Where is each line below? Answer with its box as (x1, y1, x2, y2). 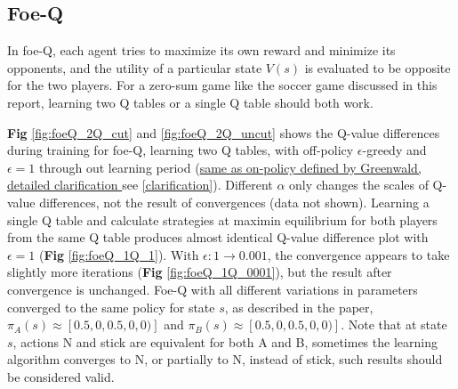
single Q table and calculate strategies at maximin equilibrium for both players (7, 210, 438, 229)
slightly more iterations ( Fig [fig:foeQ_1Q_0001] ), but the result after (7, 263, 392, 281)
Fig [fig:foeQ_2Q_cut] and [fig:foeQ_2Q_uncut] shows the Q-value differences (7, 123, 440, 142)
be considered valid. (7, 367, 115, 385)
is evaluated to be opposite (304, 58, 451, 77)
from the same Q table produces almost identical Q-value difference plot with (7, 228, 429, 247)
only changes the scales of (289, 175, 429, 194)
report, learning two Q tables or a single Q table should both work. (7, 93, 374, 111)
